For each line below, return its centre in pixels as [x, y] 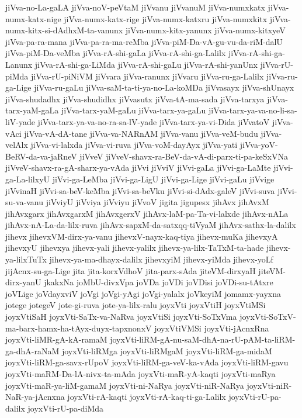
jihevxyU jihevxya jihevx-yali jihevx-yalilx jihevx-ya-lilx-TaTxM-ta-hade [135, 248]
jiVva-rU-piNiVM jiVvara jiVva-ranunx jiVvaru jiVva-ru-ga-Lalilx [147, 76]
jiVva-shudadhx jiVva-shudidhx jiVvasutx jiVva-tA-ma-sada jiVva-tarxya [135, 99]
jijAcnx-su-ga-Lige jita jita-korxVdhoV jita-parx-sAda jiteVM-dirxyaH [131, 270]
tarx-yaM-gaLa [32, 110]
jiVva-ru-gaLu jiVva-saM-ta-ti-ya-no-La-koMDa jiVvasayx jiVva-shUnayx [164, 87]
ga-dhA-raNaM [32, 350]
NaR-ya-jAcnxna [35, 397]
